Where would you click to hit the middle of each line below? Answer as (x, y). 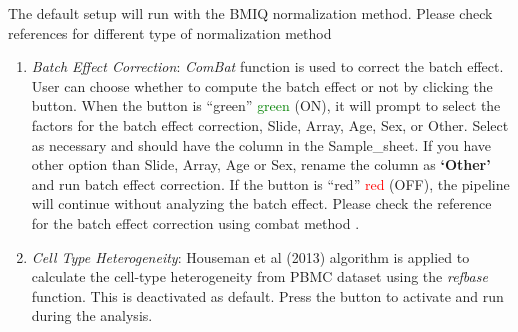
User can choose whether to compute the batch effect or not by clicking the (262, 85)
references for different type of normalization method (170, 32)
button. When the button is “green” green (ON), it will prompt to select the (266, 105)
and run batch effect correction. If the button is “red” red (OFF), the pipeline (270, 183)
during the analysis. (92, 315)
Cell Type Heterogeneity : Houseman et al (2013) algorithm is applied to (250, 256)
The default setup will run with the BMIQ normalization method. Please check (250, 13)
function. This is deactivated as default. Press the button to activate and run (267, 295)
